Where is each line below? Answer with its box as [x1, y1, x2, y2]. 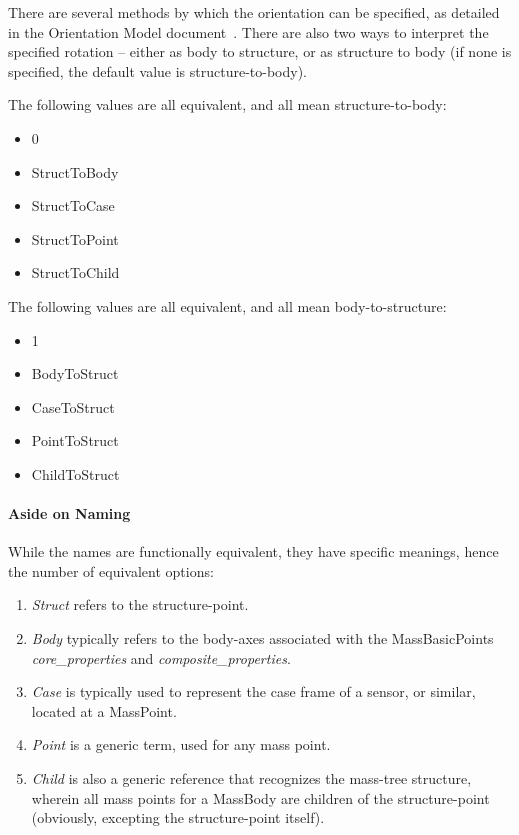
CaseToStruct [31, 396, 115, 417]
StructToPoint [31, 228, 119, 249]
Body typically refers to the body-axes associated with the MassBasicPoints [31, 628, 494, 649]
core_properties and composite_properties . [31, 647, 291, 668]
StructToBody [31, 161, 119, 182]
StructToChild [31, 262, 120, 283]
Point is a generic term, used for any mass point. [31, 734, 331, 755]
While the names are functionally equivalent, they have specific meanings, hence [8, 541, 499, 562]
